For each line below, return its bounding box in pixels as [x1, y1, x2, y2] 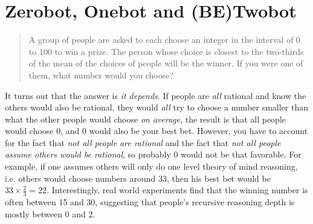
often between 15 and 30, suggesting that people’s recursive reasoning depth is [5, 196, 295, 208]
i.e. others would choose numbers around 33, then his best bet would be [5, 171, 271, 184]
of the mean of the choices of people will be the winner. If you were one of [28, 57, 303, 69]
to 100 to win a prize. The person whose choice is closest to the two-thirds [28, 45, 304, 57]
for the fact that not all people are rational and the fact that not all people [5, 136, 281, 149]
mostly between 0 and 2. [5, 207, 95, 220]
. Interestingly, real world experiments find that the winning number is [47, 184, 308, 196]
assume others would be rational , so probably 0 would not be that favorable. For [5, 148, 302, 161]
